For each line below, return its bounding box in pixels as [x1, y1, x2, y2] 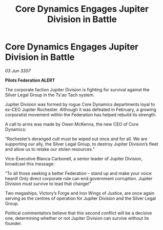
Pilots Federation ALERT [5, 77, 55, 83]
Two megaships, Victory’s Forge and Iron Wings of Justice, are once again [5, 190, 155, 196]
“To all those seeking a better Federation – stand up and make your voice [5, 170, 152, 176]
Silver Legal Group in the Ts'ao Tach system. [5, 92, 95, 98]
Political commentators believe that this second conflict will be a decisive [5, 210, 152, 216]
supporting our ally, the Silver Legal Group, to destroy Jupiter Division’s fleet [5, 141, 159, 147]
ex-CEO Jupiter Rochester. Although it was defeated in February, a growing [5, 106, 157, 112]
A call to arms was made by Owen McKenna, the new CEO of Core [5, 121, 139, 127]
